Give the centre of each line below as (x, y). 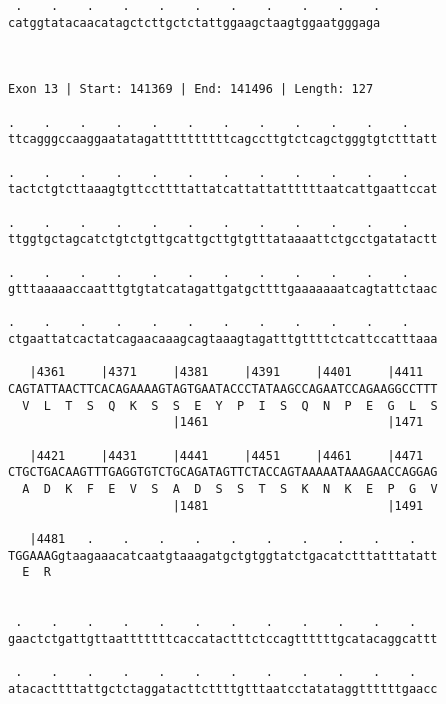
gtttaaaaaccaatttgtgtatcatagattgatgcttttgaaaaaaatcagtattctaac (223, 289)
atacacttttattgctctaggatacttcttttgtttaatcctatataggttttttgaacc (223, 688)
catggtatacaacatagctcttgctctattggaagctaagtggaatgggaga (194, 22)
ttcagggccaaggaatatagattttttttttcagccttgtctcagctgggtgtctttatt (223, 139)
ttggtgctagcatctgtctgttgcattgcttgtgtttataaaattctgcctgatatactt (223, 239)
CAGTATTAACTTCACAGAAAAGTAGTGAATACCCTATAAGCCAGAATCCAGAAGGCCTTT (223, 389)
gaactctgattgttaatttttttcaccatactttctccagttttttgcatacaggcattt (223, 638)
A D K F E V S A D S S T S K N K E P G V (230, 489)
